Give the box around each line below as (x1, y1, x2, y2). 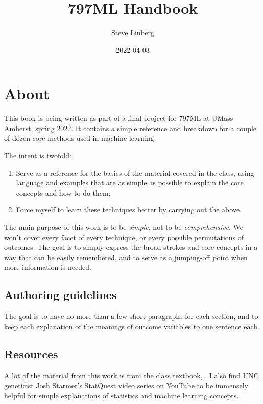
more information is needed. (4, 262, 91, 272)
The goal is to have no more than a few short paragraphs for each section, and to (4, 311, 258, 322)
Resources (4, 346, 58, 362)
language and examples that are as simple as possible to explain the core (16, 177, 244, 188)
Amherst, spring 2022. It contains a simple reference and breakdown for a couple (4, 122, 257, 133)
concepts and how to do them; (16, 187, 111, 198)
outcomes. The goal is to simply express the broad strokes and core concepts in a (4, 242, 258, 252)
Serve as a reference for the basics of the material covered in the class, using (16, 167, 254, 178)
